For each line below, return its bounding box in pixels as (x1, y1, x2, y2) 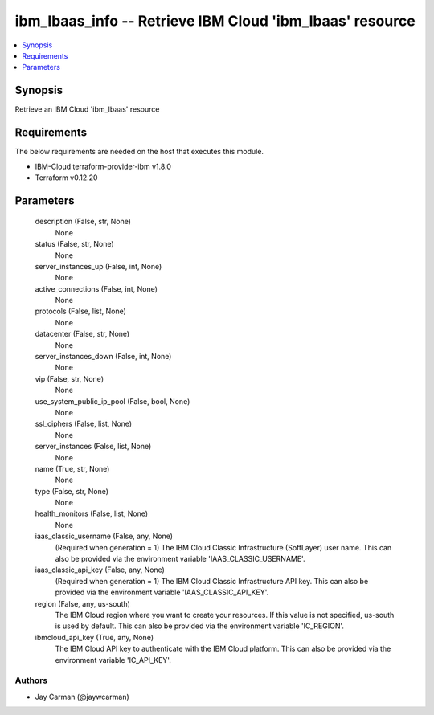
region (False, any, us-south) (35, 599, 130, 608)
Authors (14, 675, 48, 686)
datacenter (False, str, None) (35, 329, 130, 339)
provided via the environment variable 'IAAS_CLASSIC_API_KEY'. (55, 587, 269, 598)
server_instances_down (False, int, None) (35, 352, 172, 362)
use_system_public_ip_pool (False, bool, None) (35, 396, 190, 406)
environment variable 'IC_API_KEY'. (55, 655, 172, 664)
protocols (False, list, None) (35, 306, 126, 317)
